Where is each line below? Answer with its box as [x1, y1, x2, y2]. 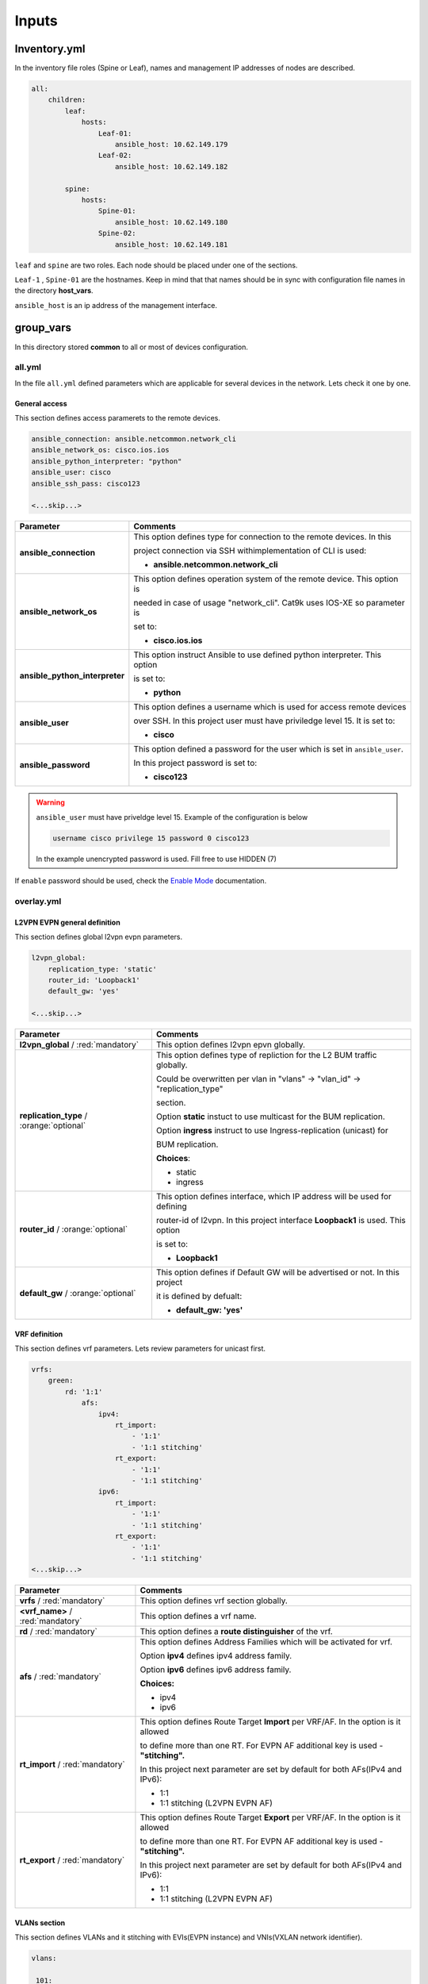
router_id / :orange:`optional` [19, 1224, 128, 1235]
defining [155, 1201, 188, 1212]
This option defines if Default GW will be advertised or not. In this [155, 1267, 400, 1278]
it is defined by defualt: [155, 1290, 243, 1302]
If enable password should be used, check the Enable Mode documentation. [14, 876, 267, 886]
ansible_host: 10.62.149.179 [115, 140, 228, 148]
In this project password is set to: [133, 758, 258, 769]
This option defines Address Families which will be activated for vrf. [139, 1636, 392, 1648]
